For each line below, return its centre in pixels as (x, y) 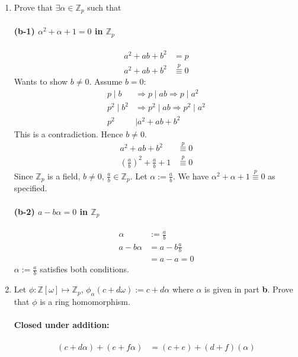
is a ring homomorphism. (85, 302)
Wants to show (41, 81)
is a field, (64, 176)
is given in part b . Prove (249, 289)
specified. (31, 188)
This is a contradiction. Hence (68, 134)
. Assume (106, 81)
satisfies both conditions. (84, 269)
